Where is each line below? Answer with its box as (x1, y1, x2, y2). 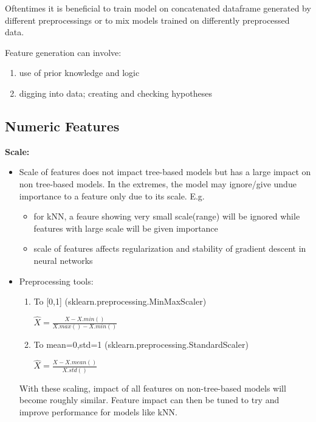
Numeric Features (5, 116, 120, 135)
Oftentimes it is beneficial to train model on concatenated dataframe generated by (5, 2, 311, 14)
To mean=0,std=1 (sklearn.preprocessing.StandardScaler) (33, 338, 249, 351)
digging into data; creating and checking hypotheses (19, 86, 212, 99)
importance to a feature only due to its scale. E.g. (19, 189, 205, 202)
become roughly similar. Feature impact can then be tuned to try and (19, 393, 280, 406)
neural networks (33, 254, 93, 266)
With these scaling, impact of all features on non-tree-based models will (19, 381, 286, 394)
